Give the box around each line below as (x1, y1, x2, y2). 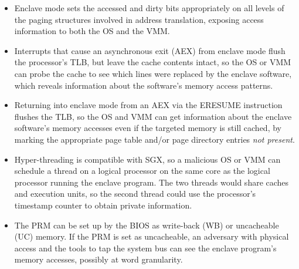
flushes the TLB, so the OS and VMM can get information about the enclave (14, 110, 292, 122)
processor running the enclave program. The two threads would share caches (14, 176, 289, 188)
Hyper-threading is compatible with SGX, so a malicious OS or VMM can (14, 153, 281, 165)
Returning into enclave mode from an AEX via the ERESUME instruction (14, 99, 283, 111)
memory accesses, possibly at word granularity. (14, 253, 183, 265)
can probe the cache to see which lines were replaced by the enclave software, (14, 67, 292, 79)
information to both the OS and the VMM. (14, 25, 170, 37)
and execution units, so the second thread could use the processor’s (14, 187, 256, 200)
